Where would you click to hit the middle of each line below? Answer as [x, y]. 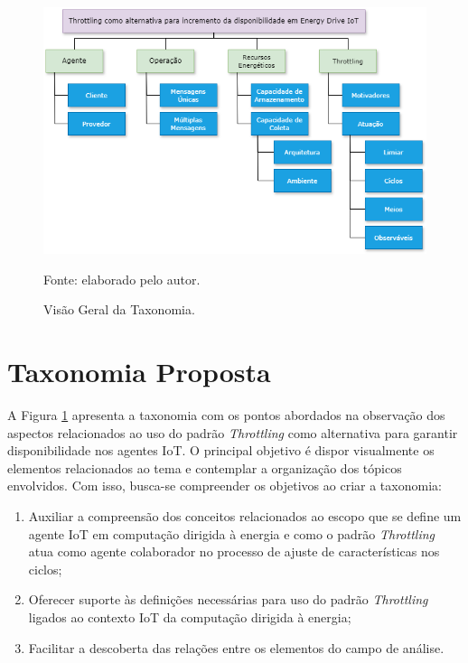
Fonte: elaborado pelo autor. [122, 279]
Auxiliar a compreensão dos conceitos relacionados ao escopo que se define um [245, 516]
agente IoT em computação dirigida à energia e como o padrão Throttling [232, 533]
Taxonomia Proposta [139, 372]
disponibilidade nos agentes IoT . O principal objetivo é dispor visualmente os [221, 450]
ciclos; [45, 569]
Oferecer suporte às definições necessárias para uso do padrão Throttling [228, 599]
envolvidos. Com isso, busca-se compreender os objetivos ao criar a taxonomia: [225, 486]
